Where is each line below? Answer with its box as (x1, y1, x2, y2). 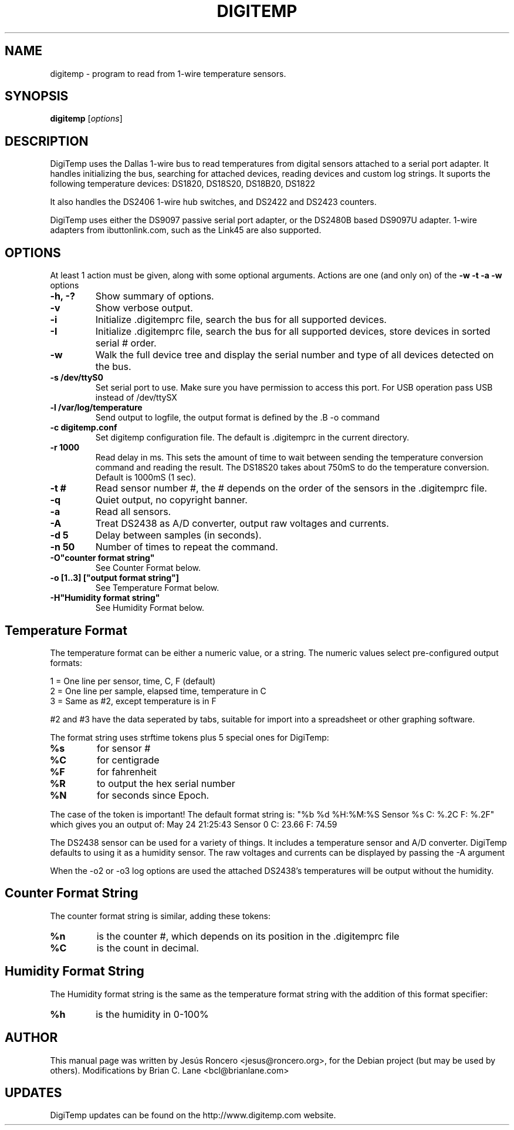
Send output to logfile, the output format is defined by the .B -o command (95, 412, 380, 423)
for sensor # (96, 742, 151, 754)
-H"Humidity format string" (50, 593, 160, 603)
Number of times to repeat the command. (95, 541, 278, 553)
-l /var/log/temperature (50, 402, 143, 413)
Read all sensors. (95, 506, 171, 518)
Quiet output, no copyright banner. (95, 494, 248, 506)
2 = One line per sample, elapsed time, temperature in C (50, 685, 266, 696)
